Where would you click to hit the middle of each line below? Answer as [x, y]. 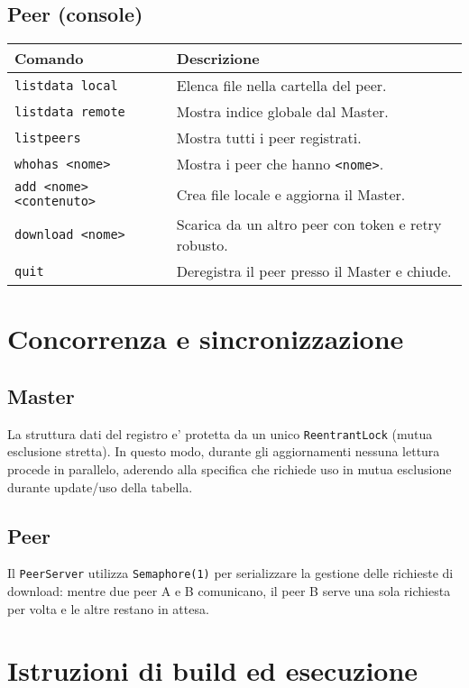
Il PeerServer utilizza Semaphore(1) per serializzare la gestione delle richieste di [230, 573]
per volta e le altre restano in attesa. [108, 608]
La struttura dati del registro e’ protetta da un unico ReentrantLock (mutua [220, 433]
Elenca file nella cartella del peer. [281, 86]
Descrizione [218, 59]
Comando [49, 59]
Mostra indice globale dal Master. [282, 112]
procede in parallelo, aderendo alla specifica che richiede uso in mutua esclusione [230, 469]
